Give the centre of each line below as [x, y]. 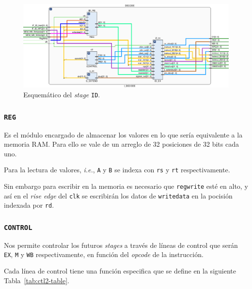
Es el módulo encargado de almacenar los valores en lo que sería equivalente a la [123, 134]
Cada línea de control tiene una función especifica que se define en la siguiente [120, 270]
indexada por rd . [29, 205]
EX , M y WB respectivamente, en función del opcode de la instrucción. [104, 254]
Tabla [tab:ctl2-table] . [37, 280]
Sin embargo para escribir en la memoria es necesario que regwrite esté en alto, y [126, 186]
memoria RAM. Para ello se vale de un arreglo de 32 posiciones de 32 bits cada [121, 144]
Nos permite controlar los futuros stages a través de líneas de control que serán [121, 245]
